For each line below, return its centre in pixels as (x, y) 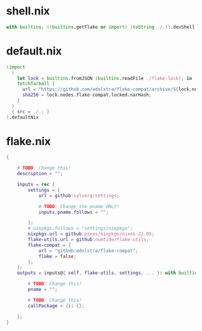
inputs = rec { (36, 185)
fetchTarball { (36, 84)
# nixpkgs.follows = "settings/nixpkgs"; (81, 228)
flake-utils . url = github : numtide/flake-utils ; (88, 240)
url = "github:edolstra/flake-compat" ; (88, 251)
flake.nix (29, 141)
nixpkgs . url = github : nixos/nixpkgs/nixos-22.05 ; (91, 234)
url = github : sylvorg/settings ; (79, 195)
